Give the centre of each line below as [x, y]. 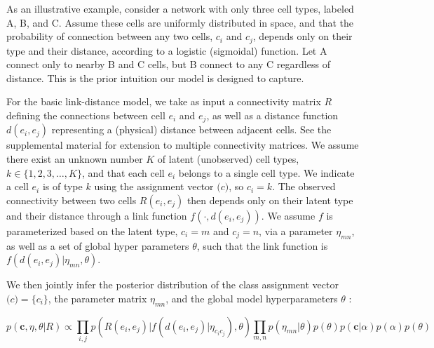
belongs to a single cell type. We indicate [266, 172]
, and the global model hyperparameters [252, 298]
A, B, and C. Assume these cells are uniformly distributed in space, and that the [180, 22]
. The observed [304, 186]
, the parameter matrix [97, 298]
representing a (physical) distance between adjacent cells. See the [191, 129]
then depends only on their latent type [270, 200]
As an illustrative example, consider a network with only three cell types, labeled [180, 8]
